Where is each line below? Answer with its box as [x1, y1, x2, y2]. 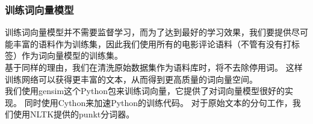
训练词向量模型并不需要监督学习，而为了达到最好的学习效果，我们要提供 [5, 26, 291, 38]
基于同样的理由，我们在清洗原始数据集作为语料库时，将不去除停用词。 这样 [5, 61, 303, 73]
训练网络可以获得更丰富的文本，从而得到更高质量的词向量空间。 [5, 72, 258, 85]
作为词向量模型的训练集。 [21, 49, 123, 62]
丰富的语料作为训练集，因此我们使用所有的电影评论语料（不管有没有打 [13, 37, 291, 50]
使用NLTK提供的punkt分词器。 [13, 108, 135, 120]
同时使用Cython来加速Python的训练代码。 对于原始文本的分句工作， [24, 96, 293, 108]
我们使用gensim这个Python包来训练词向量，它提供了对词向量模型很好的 [5, 84, 285, 97]
